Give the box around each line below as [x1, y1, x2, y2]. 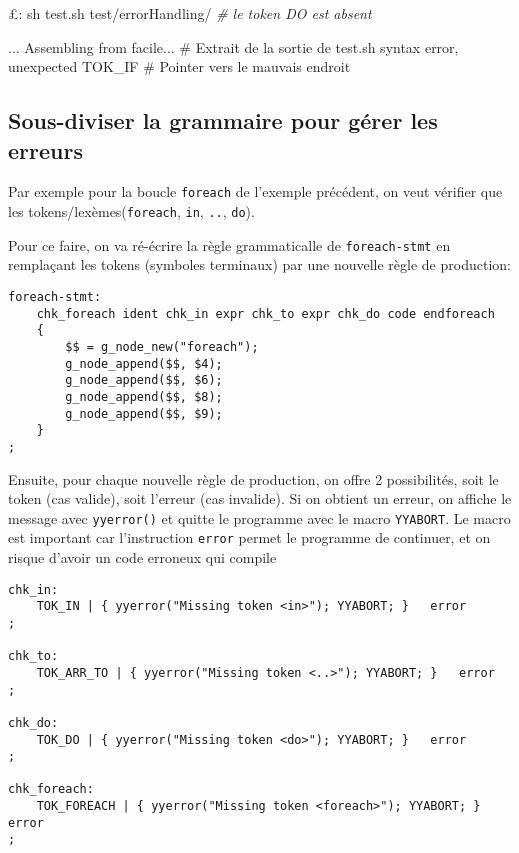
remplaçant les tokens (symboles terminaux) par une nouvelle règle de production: [8, 254, 511, 275]
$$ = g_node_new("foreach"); [65, 339, 259, 354]
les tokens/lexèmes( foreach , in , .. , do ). [8, 201, 255, 222]
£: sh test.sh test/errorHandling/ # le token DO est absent [8, 3, 372, 23]
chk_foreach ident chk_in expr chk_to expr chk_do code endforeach [36, 306, 495, 321]
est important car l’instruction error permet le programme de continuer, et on [8, 527, 491, 548]
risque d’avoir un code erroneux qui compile [8, 547, 277, 567]
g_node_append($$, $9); [65, 406, 223, 421]
